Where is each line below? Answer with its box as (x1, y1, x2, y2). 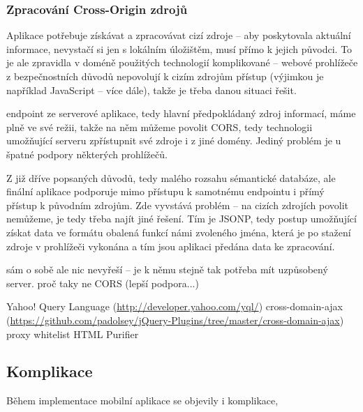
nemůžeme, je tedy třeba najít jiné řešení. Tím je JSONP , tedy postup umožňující (6, 211, 357, 226)
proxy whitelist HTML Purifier (6, 326, 139, 341)
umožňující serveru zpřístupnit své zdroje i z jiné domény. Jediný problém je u (6, 133, 341, 148)
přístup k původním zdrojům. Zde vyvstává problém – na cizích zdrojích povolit (6, 197, 348, 212)
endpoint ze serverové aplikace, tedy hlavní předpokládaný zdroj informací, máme (6, 106, 356, 121)
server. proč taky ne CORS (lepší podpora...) (6, 275, 199, 290)
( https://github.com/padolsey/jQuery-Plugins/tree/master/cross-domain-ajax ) (6, 312, 344, 327)
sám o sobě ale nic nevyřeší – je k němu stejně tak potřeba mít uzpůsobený (6, 262, 328, 277)
